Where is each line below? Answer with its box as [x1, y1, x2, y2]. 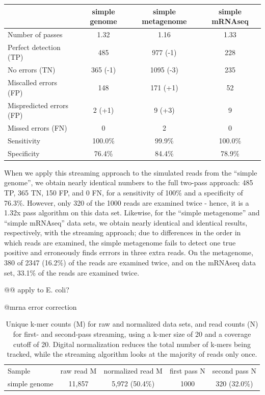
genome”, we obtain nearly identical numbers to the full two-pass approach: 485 [4, 177, 253, 188]
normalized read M [103, 365, 163, 376]
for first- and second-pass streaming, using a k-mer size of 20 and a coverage [13, 329, 251, 339]
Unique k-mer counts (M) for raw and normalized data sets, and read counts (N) [6, 318, 258, 329]
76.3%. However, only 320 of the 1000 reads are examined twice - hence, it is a [4, 197, 249, 208]
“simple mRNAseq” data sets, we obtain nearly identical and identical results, [4, 217, 248, 228]
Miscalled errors [8, 77, 58, 88]
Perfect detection [8, 41, 61, 52]
